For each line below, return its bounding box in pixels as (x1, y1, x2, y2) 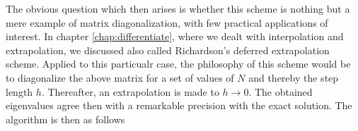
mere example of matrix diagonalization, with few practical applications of (6, 15, 328, 30)
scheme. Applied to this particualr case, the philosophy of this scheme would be (6, 56, 351, 71)
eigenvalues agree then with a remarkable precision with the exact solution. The (6, 98, 352, 113)
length (6, 84, 33, 99)
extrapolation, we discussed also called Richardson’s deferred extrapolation (6, 42, 330, 57)
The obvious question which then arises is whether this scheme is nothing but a (6, 1, 350, 15)
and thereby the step (248, 70, 339, 85)
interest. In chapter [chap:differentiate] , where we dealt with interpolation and (6, 29, 344, 44)
